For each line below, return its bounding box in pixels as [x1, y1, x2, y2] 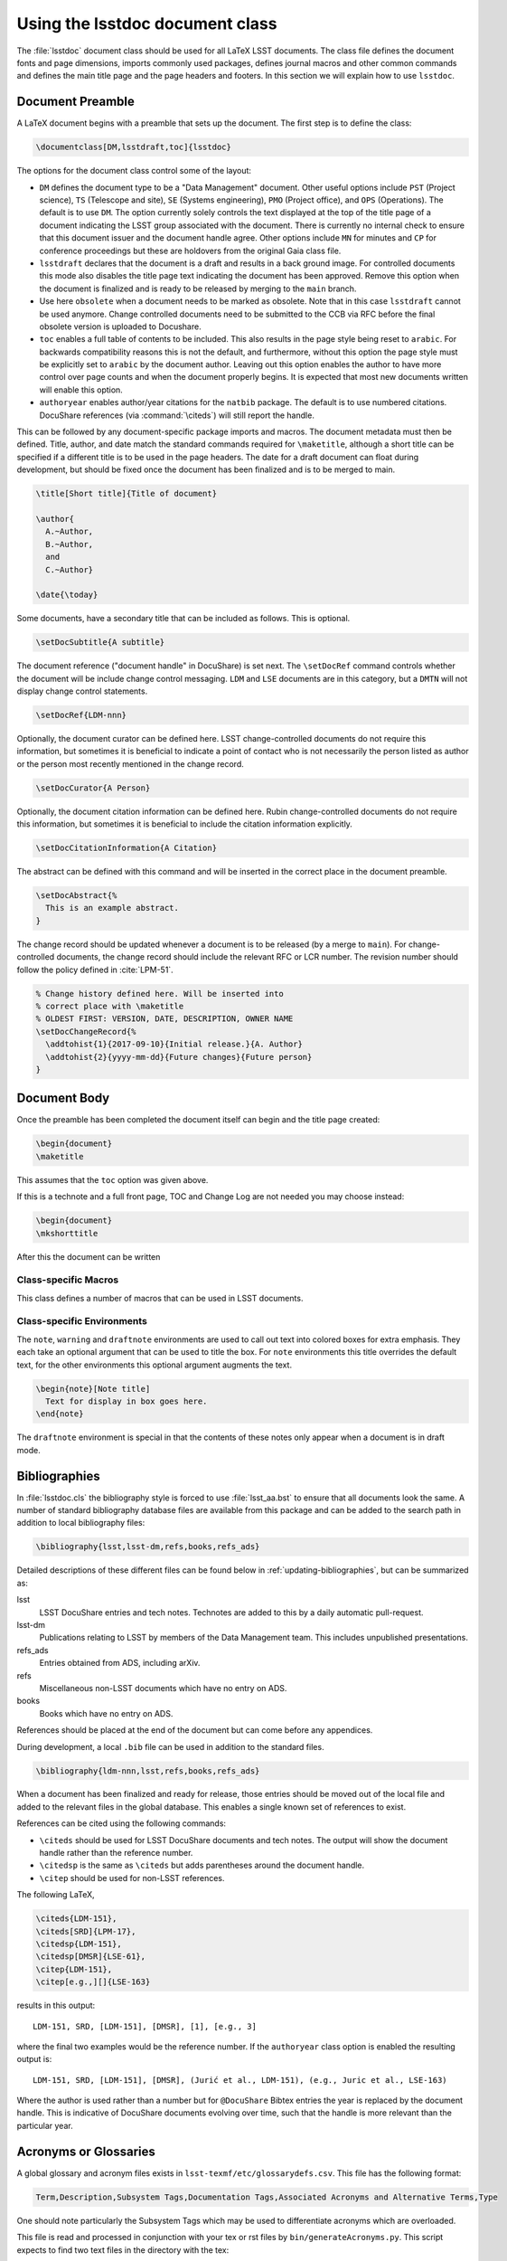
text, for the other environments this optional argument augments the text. [16, 1359, 293, 1370]
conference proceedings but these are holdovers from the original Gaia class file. [39, 245, 342, 256]
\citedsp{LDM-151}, [35, 1938, 122, 1949]
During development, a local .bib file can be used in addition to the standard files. [16, 1741, 324, 1752]
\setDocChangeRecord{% [35, 1026, 136, 1036]
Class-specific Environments [16, 1315, 148, 1328]
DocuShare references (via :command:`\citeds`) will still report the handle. [39, 410, 315, 421]
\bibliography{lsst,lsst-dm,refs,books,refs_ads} [35, 1542, 260, 1552]
